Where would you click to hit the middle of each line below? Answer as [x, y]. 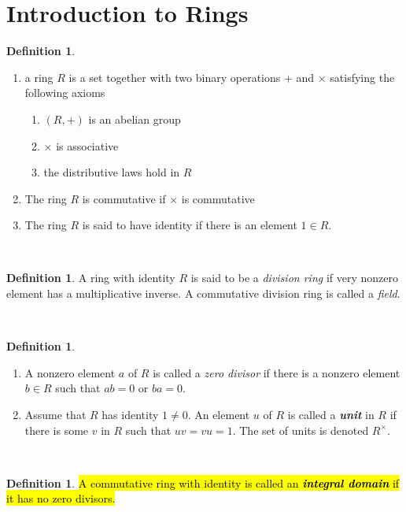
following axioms [65, 93]
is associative [87, 145]
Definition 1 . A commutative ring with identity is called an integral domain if [203, 482]
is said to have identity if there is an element [190, 225]
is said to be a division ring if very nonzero [294, 278]
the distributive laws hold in [112, 172]
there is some [57, 430]
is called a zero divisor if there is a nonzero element [277, 372]
